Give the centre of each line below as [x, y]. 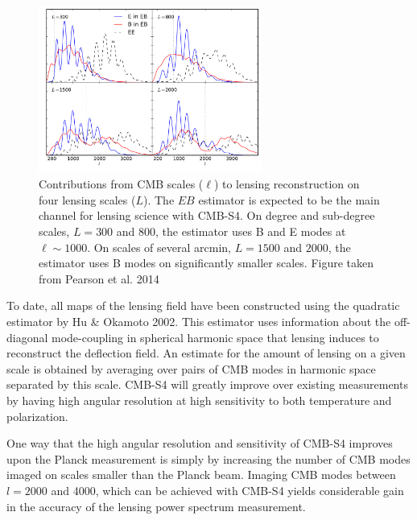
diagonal [27, 337]
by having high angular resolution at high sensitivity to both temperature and [199, 400]
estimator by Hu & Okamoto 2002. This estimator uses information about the [199, 322]
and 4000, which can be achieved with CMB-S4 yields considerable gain [227, 490]
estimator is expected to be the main [289, 199]
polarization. [37, 416]
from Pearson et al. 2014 [99, 278]
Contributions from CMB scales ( [121, 184]
